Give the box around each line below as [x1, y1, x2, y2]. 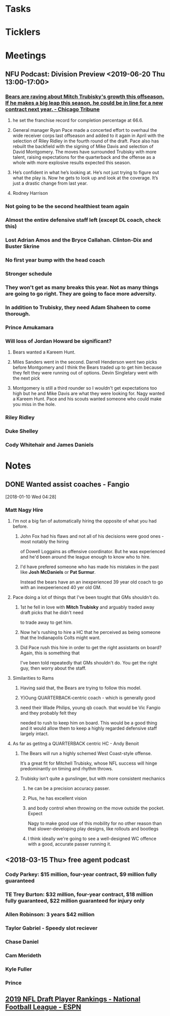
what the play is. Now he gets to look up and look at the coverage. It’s [12, 175, 158, 181]
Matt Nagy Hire [5, 506, 44, 513]
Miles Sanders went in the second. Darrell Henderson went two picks [12, 359, 157, 365]
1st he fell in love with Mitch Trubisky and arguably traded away [20, 604, 155, 610]
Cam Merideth [5, 952, 42, 959]
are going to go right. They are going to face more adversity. [5, 290, 156, 297]
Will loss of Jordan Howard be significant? [5, 337, 112, 344]
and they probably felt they [20, 710, 77, 716]
